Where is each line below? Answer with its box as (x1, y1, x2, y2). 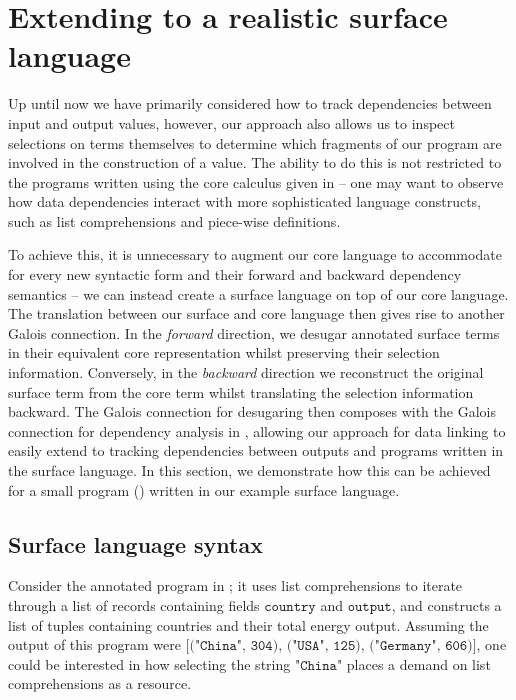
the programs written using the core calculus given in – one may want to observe (8, 171, 504, 192)
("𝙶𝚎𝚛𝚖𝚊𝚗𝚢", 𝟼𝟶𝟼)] (369, 639, 477, 654)
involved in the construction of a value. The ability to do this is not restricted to (8, 152, 502, 173)
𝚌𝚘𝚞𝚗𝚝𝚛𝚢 (264, 599, 316, 614)
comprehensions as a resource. (8, 673, 192, 694)
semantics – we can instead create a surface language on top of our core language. (8, 283, 509, 304)
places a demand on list (346, 653, 491, 674)
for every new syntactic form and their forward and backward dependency (8, 264, 462, 285)
